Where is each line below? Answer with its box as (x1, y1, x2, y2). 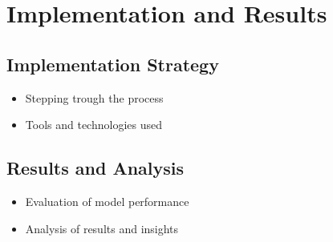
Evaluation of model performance (25, 192, 189, 209)
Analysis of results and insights (25, 220, 179, 236)
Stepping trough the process (25, 89, 164, 106)
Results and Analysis (6, 155, 185, 180)
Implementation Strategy (6, 51, 219, 76)
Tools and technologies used (25, 116, 162, 133)
